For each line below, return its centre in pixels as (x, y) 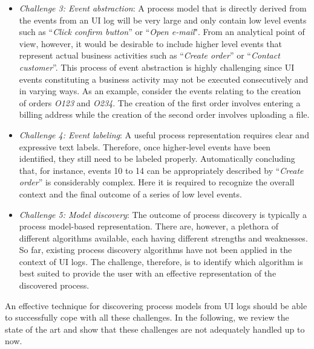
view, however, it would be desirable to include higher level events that (151, 43)
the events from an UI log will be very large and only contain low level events (163, 20)
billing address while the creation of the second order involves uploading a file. (164, 114)
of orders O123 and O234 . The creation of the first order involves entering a (160, 102)
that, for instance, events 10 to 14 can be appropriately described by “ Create (161, 170)
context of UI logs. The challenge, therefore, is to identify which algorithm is (161, 261)
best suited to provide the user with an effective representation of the (148, 273)
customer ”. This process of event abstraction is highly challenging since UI (157, 67)
